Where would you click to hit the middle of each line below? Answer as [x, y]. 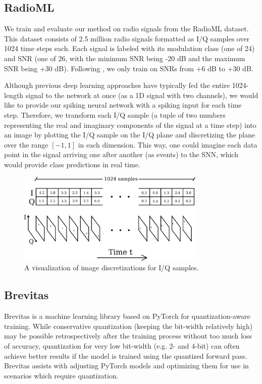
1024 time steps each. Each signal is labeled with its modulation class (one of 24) [129, 48]
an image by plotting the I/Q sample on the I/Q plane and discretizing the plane [130, 135]
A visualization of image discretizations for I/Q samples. [112, 268]
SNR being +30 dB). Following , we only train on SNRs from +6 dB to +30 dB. [129, 68]
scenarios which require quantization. [61, 375]
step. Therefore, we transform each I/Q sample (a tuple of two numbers [115, 114]
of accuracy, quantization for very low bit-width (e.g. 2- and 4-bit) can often [122, 345]
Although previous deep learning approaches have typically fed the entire [117, 85]
